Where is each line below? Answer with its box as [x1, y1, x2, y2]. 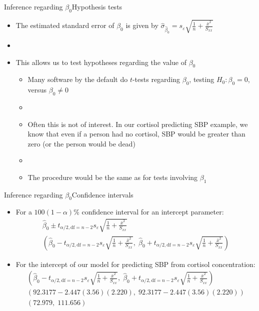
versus [27, 84, 47, 95]
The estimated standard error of [15, 20, 114, 30]
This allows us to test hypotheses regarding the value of [15, 56, 186, 67]
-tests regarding [132, 74, 180, 84]
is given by [125, 20, 158, 30]
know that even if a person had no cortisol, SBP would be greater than [27, 128, 245, 139]
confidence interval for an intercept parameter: [81, 206, 224, 217]
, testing [189, 74, 214, 84]
